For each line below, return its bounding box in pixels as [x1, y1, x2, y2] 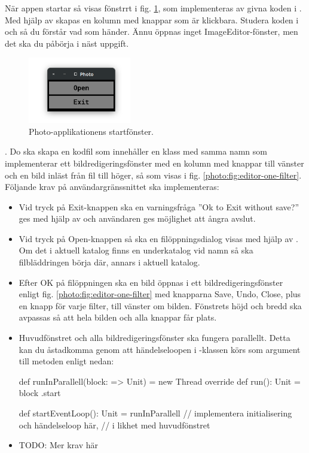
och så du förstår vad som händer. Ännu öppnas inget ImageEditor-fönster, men [5, 25, 298, 38]
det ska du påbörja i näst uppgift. [5, 37, 129, 49]
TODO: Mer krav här [19, 439, 98, 451]
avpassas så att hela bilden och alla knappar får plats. [19, 311, 217, 324]
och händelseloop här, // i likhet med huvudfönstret [19, 418, 210, 431]
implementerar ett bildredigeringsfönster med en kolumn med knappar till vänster [5, 156, 304, 169]
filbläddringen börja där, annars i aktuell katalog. [19, 256, 200, 268]
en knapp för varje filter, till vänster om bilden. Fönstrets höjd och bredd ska [19, 299, 302, 312]
